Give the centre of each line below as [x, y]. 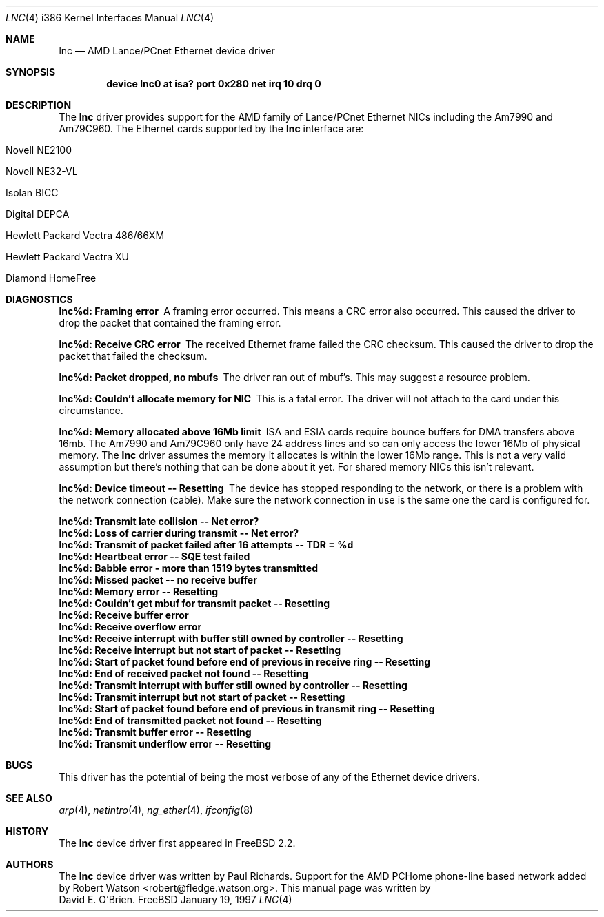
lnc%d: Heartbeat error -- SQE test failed [154, 556]
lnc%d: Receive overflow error [130, 627]
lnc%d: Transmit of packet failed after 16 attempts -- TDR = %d [206, 545]
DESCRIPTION [39, 105]
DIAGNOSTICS [39, 299]
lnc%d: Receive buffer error [124, 615]
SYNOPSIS [31, 72]
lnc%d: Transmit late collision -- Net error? [159, 521]
